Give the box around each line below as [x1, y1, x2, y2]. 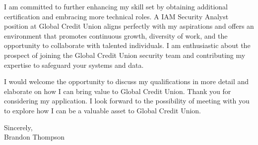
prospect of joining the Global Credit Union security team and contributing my [4, 49, 246, 60]
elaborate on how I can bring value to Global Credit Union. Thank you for [4, 86, 231, 96]
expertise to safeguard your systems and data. [4, 59, 144, 70]
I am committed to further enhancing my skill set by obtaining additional [4, 1, 228, 11]
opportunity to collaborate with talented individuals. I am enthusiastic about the [4, 40, 251, 50]
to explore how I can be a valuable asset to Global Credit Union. [4, 105, 201, 115]
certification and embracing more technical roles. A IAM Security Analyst [4, 11, 229, 21]
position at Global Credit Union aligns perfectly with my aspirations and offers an [4, 21, 254, 31]
